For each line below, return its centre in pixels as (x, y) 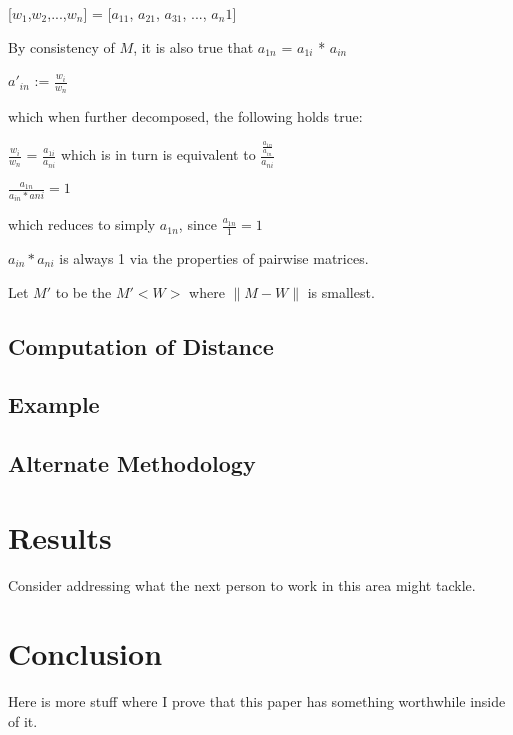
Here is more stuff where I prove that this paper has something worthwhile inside (257, 701)
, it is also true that (193, 46)
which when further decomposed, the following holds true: (185, 116)
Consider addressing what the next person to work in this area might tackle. (242, 584)
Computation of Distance (141, 345)
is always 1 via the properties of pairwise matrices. (214, 258)
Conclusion (85, 653)
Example (54, 404)
